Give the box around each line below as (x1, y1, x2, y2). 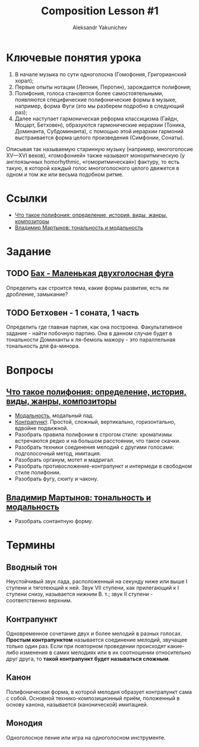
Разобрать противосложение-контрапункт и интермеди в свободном (14, 462, 192, 470)
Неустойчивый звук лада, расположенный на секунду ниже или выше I (6, 578, 188, 585)
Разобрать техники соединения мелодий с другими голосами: (14, 443, 174, 451)
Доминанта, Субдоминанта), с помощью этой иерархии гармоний (14, 127, 184, 135)
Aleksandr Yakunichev (72, 24, 128, 31)
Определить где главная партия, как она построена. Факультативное (6, 323, 183, 331)
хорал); (14, 77, 34, 84)
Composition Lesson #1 (41, 4, 159, 18)
